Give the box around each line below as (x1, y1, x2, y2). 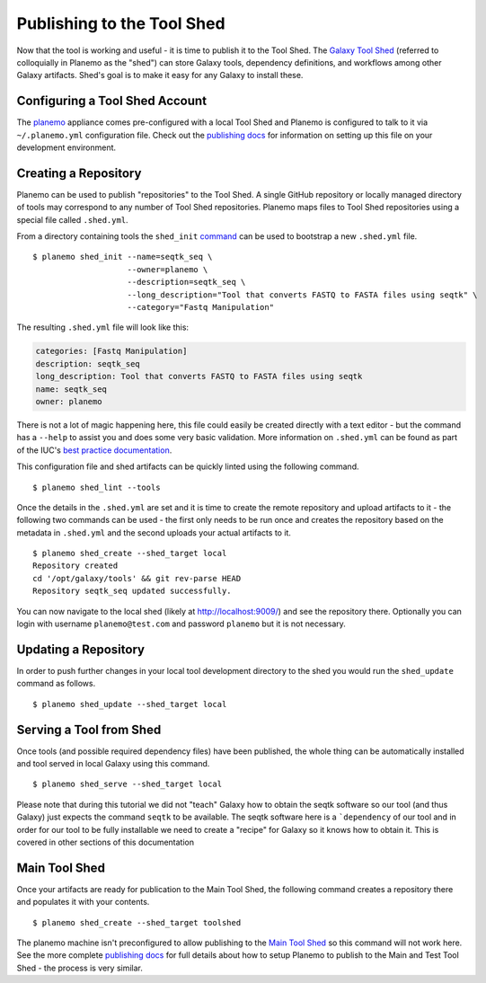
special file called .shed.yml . (16, 214, 129, 225)
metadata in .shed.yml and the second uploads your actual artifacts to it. (16, 527, 292, 538)
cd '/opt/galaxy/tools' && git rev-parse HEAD (32, 573, 242, 583)
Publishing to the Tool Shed (16, 13, 225, 33)
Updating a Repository (16, 642, 146, 657)
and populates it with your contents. (16, 897, 150, 908)
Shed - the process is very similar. (16, 962, 144, 973)
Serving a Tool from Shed (16, 722, 162, 737)
